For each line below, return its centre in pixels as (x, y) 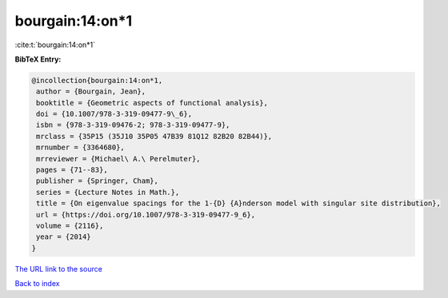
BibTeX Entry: (38, 59)
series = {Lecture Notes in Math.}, (108, 192)
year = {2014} (64, 237)
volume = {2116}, (70, 226)
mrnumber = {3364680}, (81, 147)
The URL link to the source (59, 268)
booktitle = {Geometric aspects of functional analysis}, (152, 103)
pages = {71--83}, (72, 170)
